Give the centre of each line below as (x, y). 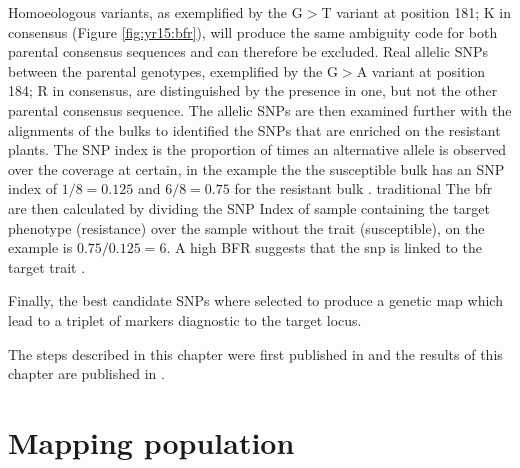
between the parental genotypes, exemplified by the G (173, 70)
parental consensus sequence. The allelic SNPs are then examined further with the (260, 109)
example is (40, 247)
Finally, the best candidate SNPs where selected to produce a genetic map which (255, 300)
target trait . (47, 266)
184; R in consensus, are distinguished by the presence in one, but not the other (253, 90)
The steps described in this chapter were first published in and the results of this (255, 353)
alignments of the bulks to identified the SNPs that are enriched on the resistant (254, 129)
